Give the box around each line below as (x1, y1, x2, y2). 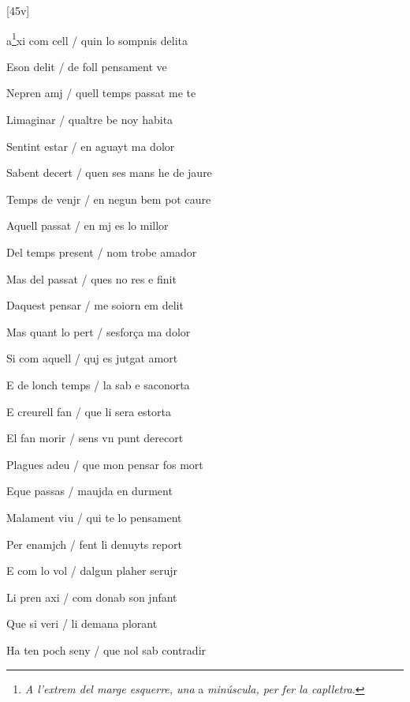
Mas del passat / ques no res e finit (6, 270, 177, 287)
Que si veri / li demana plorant (6, 615, 158, 632)
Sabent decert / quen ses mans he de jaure (6, 164, 212, 181)
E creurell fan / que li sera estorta (6, 403, 171, 419)
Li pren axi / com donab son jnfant (6, 588, 177, 605)
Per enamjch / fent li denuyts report (6, 535, 182, 552)
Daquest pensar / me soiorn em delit (6, 297, 184, 313)
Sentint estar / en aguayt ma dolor (6, 137, 175, 154)
